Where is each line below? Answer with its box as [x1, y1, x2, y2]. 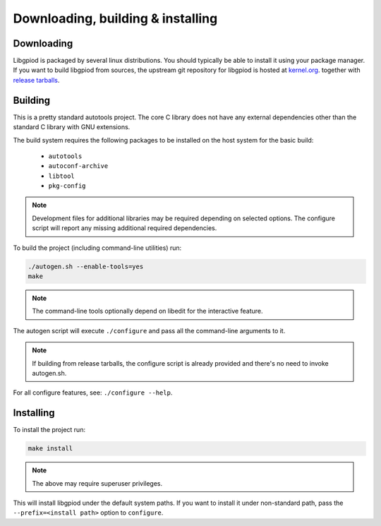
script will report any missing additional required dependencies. [32, 224, 217, 232]
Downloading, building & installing [13, 11, 218, 26]
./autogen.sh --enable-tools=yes [28, 262, 144, 270]
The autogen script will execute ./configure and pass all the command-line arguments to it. [13, 326, 286, 335]
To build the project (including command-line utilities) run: [13, 244, 182, 252]
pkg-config [48, 182, 86, 190]
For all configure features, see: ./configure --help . [13, 388, 173, 397]
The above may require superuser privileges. [32, 479, 163, 487]
